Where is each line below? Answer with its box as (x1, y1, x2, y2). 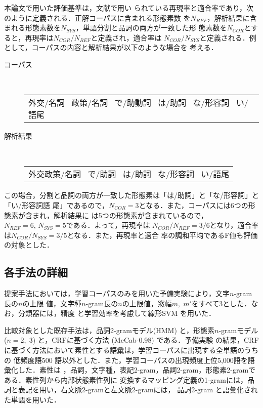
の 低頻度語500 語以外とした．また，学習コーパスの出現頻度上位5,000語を (4, 354, 248, 365)
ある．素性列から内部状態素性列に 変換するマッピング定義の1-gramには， (4, 374, 247, 385)
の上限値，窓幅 (122, 298, 172, 308)
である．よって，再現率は (66, 220, 150, 230)
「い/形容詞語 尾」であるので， (4, 199, 109, 210)
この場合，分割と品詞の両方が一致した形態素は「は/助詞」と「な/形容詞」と (4, 190, 259, 200)
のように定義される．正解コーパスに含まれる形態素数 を (4, 12, 191, 23)
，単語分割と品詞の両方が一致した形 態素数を (75, 22, 227, 33)
